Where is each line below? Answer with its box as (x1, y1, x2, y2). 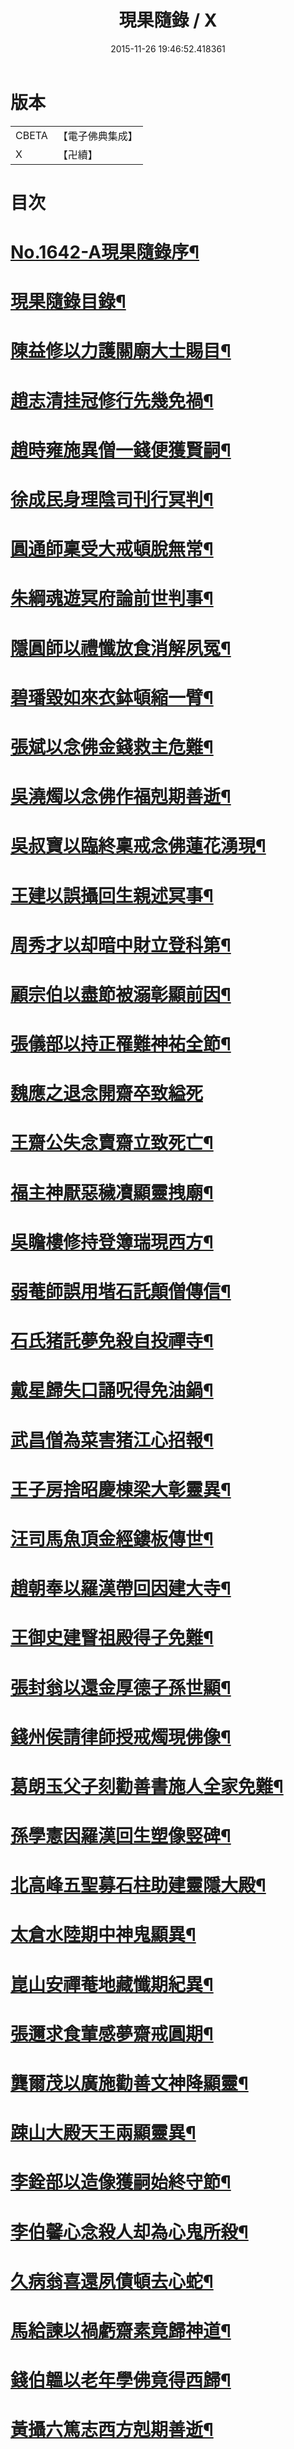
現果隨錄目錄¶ (10, 291, 127, 313)
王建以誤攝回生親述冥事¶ (10, 884, 214, 907)
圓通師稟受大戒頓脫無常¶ (10, 538, 214, 561)
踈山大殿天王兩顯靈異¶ (10, 2122, 197, 2145)
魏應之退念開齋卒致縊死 (10, 1082, 204, 1105)
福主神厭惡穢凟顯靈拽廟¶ (10, 1181, 214, 1204)
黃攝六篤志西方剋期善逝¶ (10, 2419, 214, 2441)
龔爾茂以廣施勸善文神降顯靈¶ (10, 2072, 249, 2095)
